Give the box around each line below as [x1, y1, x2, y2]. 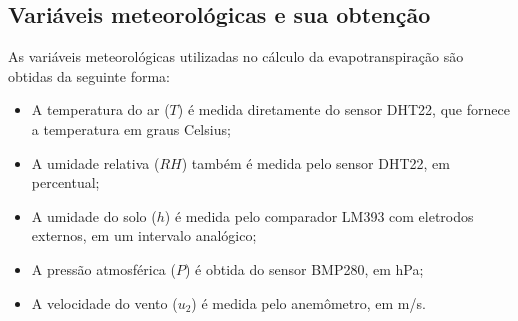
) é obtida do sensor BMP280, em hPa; [184, 258, 424, 279]
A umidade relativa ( [31, 152, 160, 173]
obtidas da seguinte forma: [8, 65, 170, 86]
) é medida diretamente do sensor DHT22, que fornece [177, 99, 510, 120]
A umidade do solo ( [31, 205, 157, 226]
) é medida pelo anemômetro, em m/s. [191, 292, 426, 313]
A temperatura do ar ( [31, 99, 170, 120]
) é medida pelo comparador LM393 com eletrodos [164, 205, 474, 226]
